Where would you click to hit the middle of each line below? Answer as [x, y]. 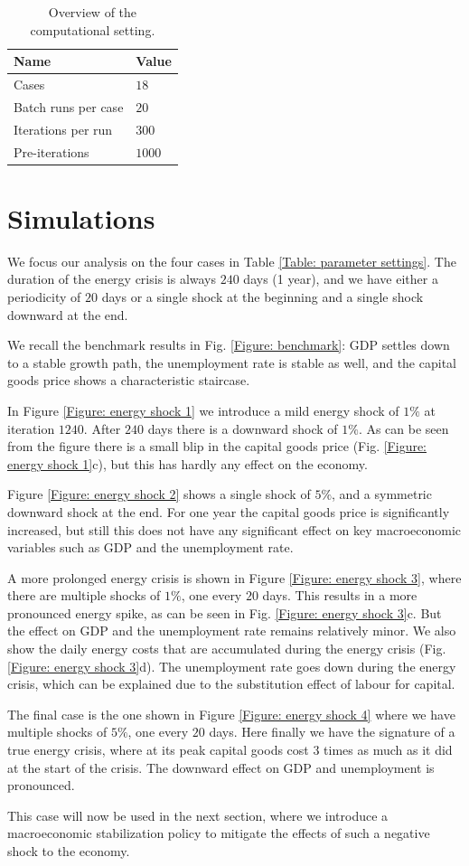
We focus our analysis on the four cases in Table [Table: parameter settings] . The [232, 261]
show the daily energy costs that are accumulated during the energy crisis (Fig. [227, 649]
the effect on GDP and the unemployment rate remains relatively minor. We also [232, 631]
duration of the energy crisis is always [112, 279]
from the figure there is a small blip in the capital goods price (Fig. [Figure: [217, 446]
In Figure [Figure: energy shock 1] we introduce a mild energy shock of [203, 410]
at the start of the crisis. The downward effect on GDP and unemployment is [221, 767]
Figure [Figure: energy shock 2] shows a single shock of [159, 494]
